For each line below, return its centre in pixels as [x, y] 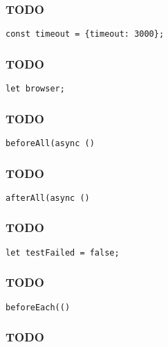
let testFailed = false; [63, 252]
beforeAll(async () [50, 143]
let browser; [35, 89]
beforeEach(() [38, 307]
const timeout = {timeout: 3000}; [85, 34]
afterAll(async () [48, 198]
